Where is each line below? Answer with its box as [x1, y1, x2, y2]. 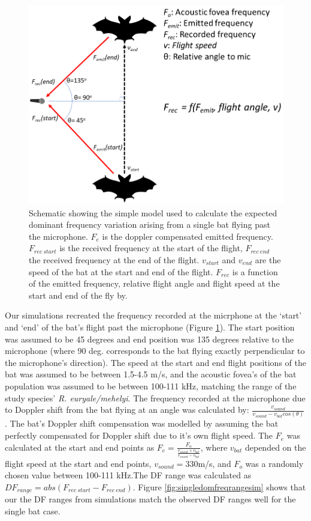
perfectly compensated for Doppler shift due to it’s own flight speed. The [5, 429, 273, 442]
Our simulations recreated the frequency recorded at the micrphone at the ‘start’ [5, 309, 302, 321]
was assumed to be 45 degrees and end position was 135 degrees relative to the [5, 332, 294, 345]
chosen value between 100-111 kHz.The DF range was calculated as [5, 469, 252, 481]
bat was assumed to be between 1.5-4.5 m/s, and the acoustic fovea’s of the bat [5, 368, 297, 380]
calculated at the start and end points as [5, 440, 155, 453]
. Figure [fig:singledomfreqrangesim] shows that [132, 480, 306, 493]
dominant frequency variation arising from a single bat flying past [29, 218, 270, 231]
